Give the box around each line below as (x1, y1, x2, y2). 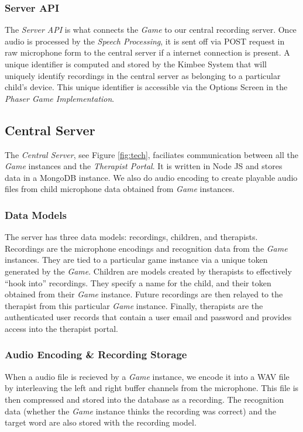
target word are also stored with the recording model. (5, 416, 197, 428)
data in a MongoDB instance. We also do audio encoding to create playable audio (5, 171, 298, 183)
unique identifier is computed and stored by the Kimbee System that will (5, 58, 267, 70)
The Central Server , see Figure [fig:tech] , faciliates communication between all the (5, 148, 298, 160)
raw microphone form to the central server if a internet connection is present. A (5, 46, 290, 59)
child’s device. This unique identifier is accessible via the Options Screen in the (5, 81, 288, 93)
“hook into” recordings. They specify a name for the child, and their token (5, 276, 271, 289)
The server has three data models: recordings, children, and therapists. (5, 231, 258, 243)
